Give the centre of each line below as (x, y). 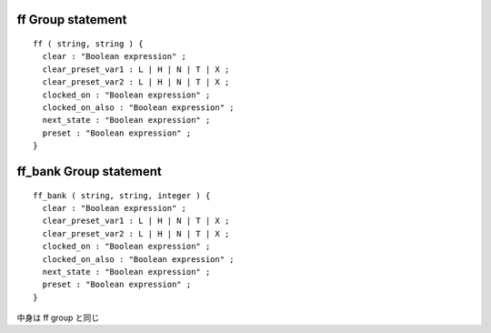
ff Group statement (72, 20)
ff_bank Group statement (90, 172)
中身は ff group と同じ (58, 318)
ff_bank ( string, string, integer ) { (122, 195)
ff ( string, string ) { (88, 44)
